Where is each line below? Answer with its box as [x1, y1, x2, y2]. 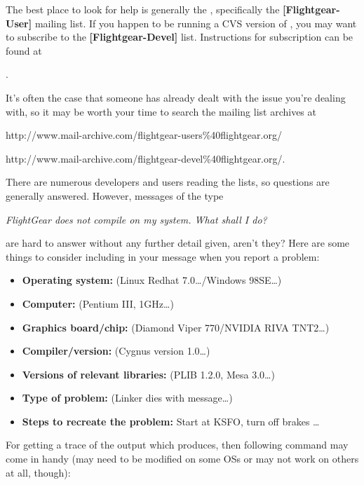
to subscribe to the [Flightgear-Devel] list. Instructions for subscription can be [6, 29, 353, 44]
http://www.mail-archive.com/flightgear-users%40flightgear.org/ [6, 128, 282, 142]
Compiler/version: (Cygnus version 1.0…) [22, 343, 210, 358]
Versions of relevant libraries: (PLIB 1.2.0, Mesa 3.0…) [22, 367, 275, 381]
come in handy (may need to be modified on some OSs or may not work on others [6, 451, 359, 466]
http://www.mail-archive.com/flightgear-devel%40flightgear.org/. [6, 151, 285, 165]
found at [6, 43, 42, 57]
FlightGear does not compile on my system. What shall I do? [6, 212, 267, 226]
